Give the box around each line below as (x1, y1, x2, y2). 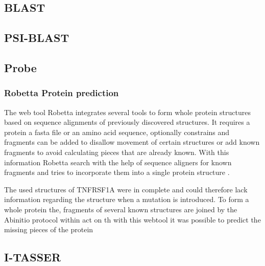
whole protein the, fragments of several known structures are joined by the (4, 204, 237, 214)
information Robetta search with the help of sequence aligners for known (4, 157, 232, 167)
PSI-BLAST (4, 30, 69, 46)
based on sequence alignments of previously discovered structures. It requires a (4, 117, 250, 127)
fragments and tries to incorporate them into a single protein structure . (4, 167, 230, 178)
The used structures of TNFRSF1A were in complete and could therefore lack (4, 184, 248, 194)
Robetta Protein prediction (4, 86, 119, 99)
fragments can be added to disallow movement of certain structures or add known (4, 137, 260, 147)
